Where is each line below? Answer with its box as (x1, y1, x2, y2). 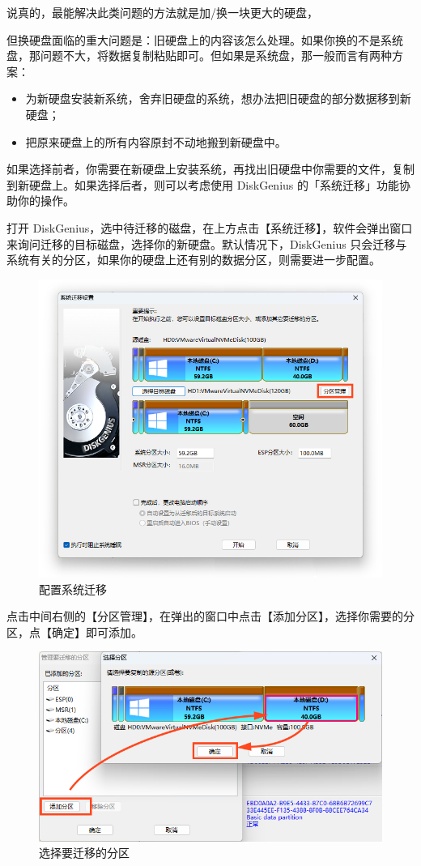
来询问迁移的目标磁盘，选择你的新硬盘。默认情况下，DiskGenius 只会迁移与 (6, 235, 407, 252)
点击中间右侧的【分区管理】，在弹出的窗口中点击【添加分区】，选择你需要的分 (6, 608, 415, 625)
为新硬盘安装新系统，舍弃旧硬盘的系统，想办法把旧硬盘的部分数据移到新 (25, 90, 411, 107)
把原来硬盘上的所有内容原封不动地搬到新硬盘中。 (25, 133, 287, 150)
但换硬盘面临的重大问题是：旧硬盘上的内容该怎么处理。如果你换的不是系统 (6, 31, 403, 48)
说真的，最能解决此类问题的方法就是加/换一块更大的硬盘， (6, 4, 318, 20)
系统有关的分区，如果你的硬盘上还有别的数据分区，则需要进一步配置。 (6, 251, 381, 268)
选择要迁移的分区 (39, 844, 130, 861)
